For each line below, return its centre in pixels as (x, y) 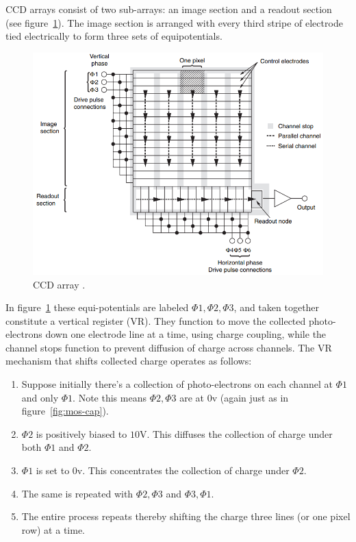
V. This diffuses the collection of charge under (236, 433)
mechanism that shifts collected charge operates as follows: (129, 361)
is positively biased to (81, 433)
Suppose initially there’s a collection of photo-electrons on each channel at (177, 384)
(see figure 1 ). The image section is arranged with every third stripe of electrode (174, 22)
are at (192, 397)
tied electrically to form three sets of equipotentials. (114, 36)
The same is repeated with (77, 493)
